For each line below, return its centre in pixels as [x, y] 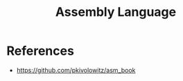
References [40, 51]
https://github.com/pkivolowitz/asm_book [76, 70]
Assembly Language [116, 12]
